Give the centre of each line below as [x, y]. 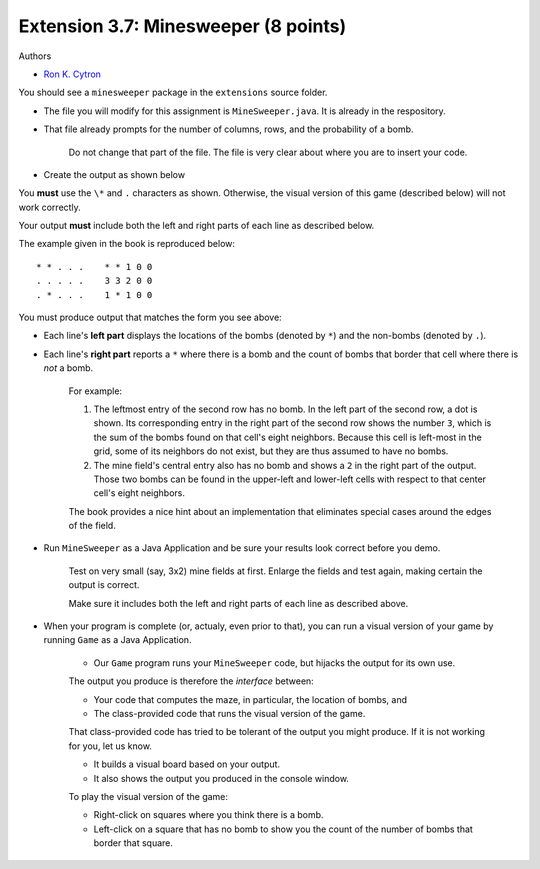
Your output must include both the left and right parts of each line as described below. [196, 226]
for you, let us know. [110, 746]
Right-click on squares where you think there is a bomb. [208, 815]
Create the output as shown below [114, 174]
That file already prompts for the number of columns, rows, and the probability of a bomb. [228, 129]
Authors [35, 56]
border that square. [133, 843]
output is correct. [104, 585]
